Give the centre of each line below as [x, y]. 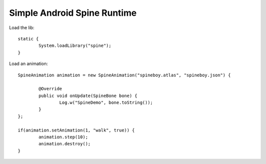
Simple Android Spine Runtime [73, 13]
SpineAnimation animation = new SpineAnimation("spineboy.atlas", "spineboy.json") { [124, 75]
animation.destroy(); [65, 144]
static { [28, 39]
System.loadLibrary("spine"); [75, 46]
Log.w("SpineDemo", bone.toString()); [106, 103]
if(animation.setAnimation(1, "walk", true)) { [76, 130]
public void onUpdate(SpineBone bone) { [88, 96]
